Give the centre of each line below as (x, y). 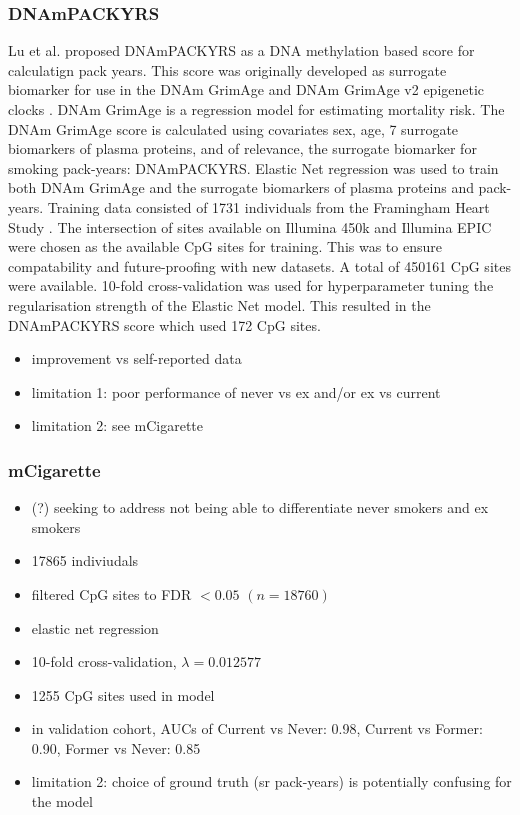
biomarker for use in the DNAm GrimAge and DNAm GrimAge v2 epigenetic (246, 89)
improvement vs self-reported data (136, 358)
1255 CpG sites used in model (123, 694)
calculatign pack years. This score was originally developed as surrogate (227, 69)
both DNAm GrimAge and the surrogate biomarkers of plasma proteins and (241, 187)
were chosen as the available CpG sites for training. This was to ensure (225, 246)
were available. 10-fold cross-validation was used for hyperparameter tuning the (251, 285)
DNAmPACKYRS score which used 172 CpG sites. (164, 324)
